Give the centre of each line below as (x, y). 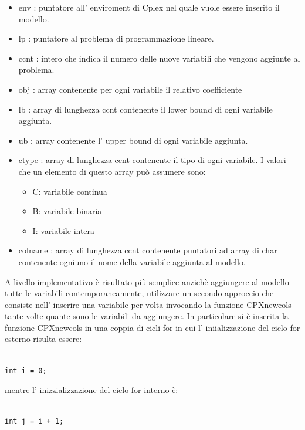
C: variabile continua (70, 191)
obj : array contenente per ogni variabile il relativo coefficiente (130, 89)
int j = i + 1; (34, 421)
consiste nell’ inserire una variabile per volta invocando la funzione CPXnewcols (148, 304)
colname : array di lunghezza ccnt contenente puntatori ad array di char (148, 250)
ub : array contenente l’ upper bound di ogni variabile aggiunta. (133, 140)
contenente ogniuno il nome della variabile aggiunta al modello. (132, 261)
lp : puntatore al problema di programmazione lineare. (116, 38)
